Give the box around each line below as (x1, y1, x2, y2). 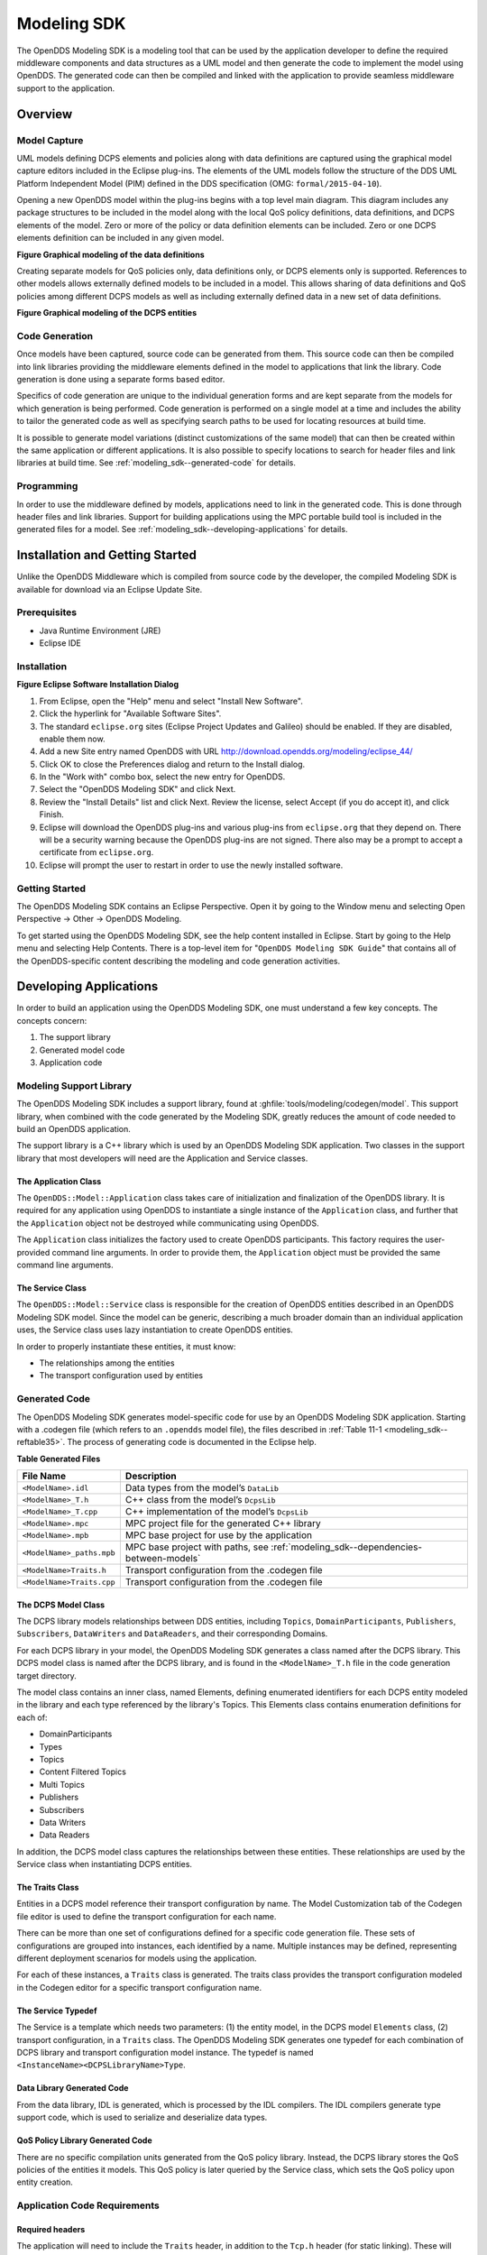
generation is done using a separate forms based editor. (16, 374, 225, 385)
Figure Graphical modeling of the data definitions (16, 249, 205, 260)
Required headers (16, 2223, 86, 2234)
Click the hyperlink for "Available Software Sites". (39, 708, 222, 719)
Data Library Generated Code (16, 2083, 129, 2094)
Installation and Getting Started (16, 548, 198, 563)
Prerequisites (16, 606, 77, 619)
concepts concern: (16, 1015, 87, 1026)
